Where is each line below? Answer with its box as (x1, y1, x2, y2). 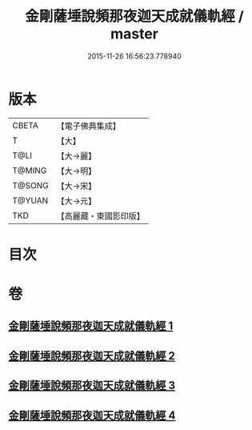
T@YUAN (12, 195, 49, 206)
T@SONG (12, 179, 50, 191)
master (110, 25, 158, 43)
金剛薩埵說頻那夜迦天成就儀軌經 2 (8, 349, 176, 363)
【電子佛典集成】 (56, 120, 122, 131)
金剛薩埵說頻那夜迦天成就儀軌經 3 (8, 379, 176, 392)
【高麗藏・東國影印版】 (56, 210, 146, 221)
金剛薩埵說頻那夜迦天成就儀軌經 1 (8, 319, 174, 333)
